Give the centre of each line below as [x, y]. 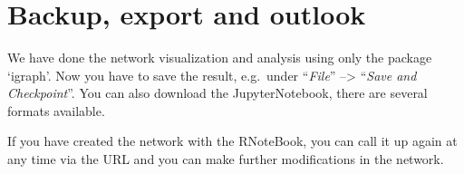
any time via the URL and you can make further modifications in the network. [226, 159]
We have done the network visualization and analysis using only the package [220, 58]
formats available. [56, 110]
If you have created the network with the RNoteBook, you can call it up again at [232, 141]
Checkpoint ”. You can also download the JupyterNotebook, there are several [217, 93]
